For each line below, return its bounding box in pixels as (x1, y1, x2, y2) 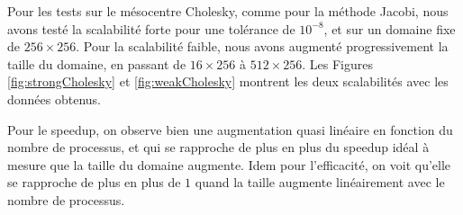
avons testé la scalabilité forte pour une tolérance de (7, 19, 295, 38)
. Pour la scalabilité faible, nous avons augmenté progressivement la (76, 37, 449, 56)
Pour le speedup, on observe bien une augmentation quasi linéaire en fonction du (7, 120, 453, 139)
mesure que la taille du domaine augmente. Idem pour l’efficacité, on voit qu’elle (7, 155, 451, 174)
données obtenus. (7, 89, 101, 108)
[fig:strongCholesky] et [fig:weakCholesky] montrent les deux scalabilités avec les (7, 72, 449, 91)
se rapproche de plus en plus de (7, 173, 181, 192)
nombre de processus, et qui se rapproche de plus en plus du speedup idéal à (7, 138, 430, 157)
